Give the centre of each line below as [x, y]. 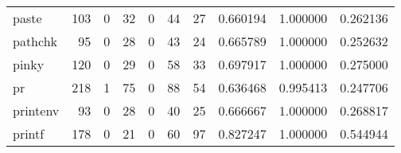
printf [29, 133]
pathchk [35, 41]
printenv [36, 110]
